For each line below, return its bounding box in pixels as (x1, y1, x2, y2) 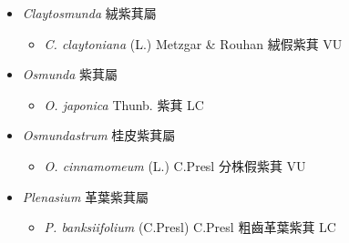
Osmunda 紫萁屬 (22, 65, 118, 84)
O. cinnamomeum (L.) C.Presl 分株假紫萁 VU (44, 156, 306, 175)
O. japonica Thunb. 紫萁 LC (44, 95, 204, 114)
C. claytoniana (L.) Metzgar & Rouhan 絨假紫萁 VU (44, 34, 343, 53)
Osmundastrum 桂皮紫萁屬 (22, 126, 176, 145)
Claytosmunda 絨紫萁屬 (22, 4, 157, 22)
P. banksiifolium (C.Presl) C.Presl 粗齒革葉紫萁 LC (44, 218, 336, 237)
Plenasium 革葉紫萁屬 (22, 187, 149, 206)
